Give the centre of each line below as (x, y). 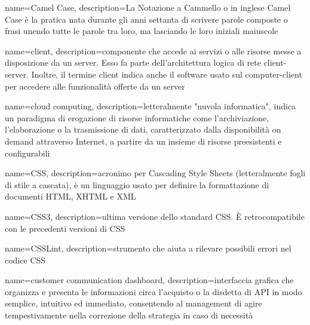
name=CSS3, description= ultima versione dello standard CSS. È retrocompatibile (155, 216)
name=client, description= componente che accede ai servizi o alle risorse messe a (153, 50)
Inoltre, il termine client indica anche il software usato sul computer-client (167, 74)
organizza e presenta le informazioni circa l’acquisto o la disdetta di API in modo (154, 291)
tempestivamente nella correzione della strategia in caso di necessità (129, 315)
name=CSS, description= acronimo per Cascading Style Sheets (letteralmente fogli (155, 173)
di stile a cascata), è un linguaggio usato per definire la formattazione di (137, 184)
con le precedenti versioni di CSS (65, 228)
